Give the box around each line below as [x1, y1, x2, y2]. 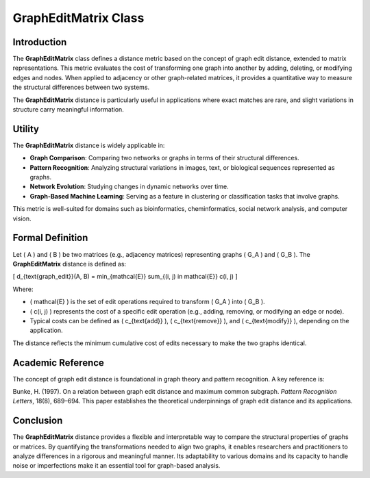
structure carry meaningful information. [12, 105, 125, 114]
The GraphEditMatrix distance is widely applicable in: [12, 141, 165, 149]
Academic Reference [12, 357, 104, 368]
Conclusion [12, 415, 63, 427]
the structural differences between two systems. [12, 83, 150, 92]
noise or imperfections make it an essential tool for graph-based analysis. [12, 462, 221, 470]
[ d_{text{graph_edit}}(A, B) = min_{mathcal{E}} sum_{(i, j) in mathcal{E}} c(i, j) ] [12, 273, 238, 281]
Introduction [12, 36, 67, 48]
